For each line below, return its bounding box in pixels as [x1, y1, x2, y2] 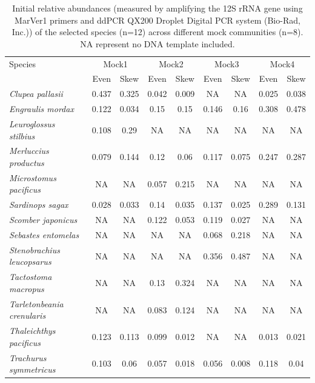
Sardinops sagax [9, 198, 68, 211]
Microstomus [9, 171, 56, 184]
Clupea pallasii [9, 87, 63, 100]
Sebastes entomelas [9, 228, 79, 241]
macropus [9, 282, 44, 295]
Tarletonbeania [9, 297, 64, 310]
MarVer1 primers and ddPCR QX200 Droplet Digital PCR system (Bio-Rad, [15, 13, 300, 26]
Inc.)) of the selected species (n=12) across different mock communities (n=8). [12, 25, 303, 38]
